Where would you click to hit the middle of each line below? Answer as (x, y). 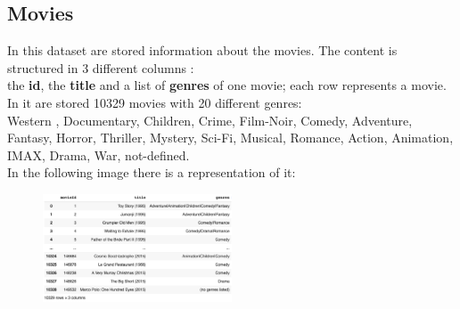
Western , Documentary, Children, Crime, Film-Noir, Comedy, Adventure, (210, 120)
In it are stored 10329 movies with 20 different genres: (155, 102)
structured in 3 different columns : (101, 67)
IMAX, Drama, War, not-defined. (99, 154)
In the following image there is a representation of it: (152, 172)
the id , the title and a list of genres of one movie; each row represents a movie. (227, 85)
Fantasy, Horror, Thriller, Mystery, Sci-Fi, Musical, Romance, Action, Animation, (230, 138)
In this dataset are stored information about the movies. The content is (202, 50)
